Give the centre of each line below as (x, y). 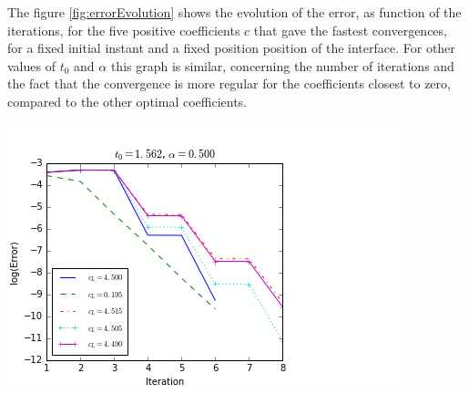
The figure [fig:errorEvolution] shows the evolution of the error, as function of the (234, 12)
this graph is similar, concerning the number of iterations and (282, 65)
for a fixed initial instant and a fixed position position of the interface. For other (231, 48)
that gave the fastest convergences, (350, 30)
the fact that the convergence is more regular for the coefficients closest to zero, (229, 83)
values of (31, 65)
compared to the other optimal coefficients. (127, 101)
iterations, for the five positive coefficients (124, 30)
